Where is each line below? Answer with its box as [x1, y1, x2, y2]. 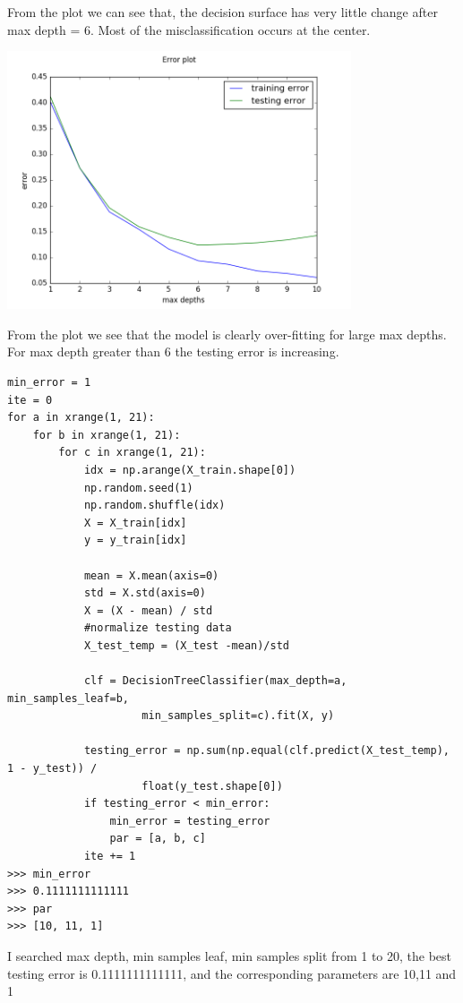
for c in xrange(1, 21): [58, 446, 206, 459]
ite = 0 [7, 393, 53, 407]
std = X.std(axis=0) [83, 587, 206, 600]
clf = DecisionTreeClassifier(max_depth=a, [83, 674, 347, 688]
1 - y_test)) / [7, 762, 98, 776]
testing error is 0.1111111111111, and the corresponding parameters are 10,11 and [7, 964, 457, 982]
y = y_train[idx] [83, 534, 187, 547]
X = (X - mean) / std [83, 604, 213, 617]
